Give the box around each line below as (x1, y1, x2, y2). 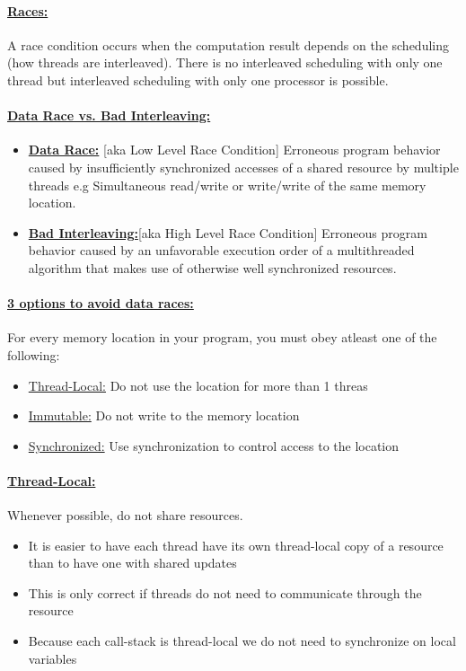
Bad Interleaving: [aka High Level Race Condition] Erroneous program (28, 223, 427, 242)
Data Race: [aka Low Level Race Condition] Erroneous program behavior (28, 140, 441, 159)
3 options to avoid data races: (7, 294, 194, 313)
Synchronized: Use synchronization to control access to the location (28, 436, 400, 455)
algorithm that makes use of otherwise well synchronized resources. (28, 258, 397, 277)
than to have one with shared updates (28, 553, 237, 572)
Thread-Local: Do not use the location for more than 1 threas (28, 375, 368, 394)
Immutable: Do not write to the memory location (28, 406, 300, 425)
